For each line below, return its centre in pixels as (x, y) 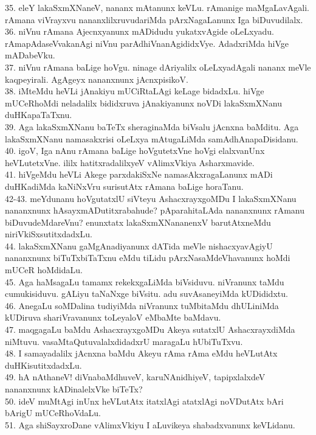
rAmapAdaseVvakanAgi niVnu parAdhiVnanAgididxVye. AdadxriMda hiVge (147, 43)
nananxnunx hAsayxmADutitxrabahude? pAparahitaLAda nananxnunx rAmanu (155, 210)
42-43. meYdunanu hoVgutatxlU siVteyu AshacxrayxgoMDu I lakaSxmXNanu (151, 198)
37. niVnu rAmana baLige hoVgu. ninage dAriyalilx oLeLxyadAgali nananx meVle (158, 67)
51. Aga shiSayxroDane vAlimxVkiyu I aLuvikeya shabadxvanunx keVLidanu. (150, 424)
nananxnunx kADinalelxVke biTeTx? (74, 389)
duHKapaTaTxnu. (39, 115)
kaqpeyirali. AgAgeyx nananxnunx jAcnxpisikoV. (97, 79)
